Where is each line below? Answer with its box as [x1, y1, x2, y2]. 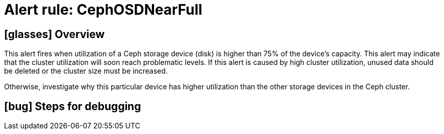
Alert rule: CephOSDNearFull [4, 1, 203, 18]
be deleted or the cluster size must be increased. [4, 66, 168, 76]
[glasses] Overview [4, 27, 105, 41]
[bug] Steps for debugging [4, 99, 141, 113]
